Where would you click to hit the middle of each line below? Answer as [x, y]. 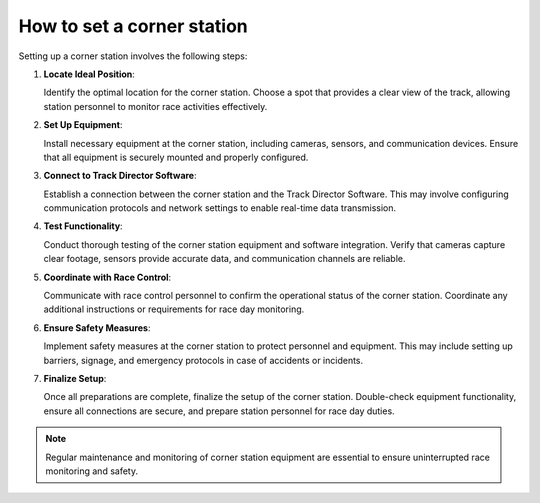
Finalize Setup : [75, 378]
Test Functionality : [83, 226]
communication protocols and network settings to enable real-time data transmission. [220, 208]
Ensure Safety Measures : [97, 327]
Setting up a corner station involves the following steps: [133, 56]
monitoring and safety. [92, 471]
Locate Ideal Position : [89, 74]
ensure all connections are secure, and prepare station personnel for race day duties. [219, 411]
